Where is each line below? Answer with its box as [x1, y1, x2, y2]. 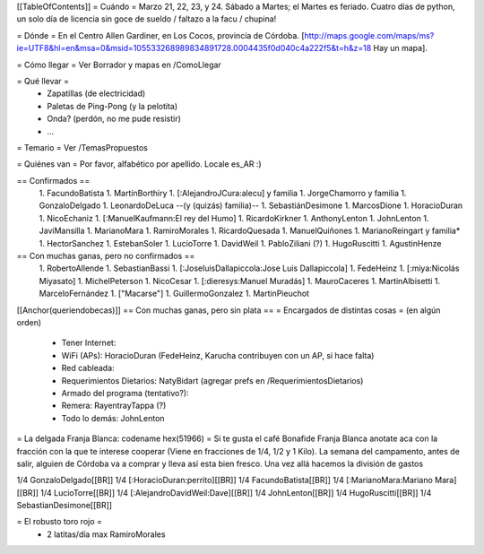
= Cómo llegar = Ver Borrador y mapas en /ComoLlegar [16, 59, 221, 70]
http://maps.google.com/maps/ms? [304, 30, 435, 40]
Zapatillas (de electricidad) [47, 88, 146, 99]
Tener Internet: [61, 337, 117, 349]
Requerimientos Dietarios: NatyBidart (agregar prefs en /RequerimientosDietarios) [61, 375, 364, 385]
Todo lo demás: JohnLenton [61, 412, 165, 423]
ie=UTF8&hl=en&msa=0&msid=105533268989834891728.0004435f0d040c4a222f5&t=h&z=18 [16, 43, 372, 54]
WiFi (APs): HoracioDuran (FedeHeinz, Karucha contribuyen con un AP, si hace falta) [61, 350, 375, 360]
